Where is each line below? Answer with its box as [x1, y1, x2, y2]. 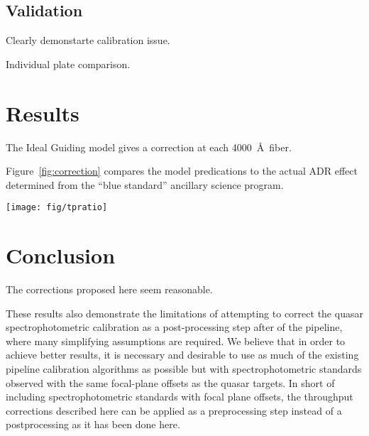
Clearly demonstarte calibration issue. [6, 33, 170, 48]
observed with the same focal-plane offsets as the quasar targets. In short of [6, 375, 335, 390]
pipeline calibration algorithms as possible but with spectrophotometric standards [6, 361, 362, 376]
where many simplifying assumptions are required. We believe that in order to [6, 333, 346, 348]
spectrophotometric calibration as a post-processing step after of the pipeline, [6, 320, 343, 334]
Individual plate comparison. [6, 56, 131, 71]
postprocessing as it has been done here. [6, 417, 180, 432]
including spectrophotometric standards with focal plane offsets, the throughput [6, 389, 353, 404]
